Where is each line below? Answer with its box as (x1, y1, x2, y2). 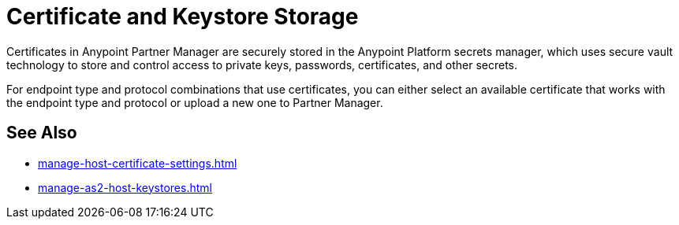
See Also (6, 123, 77, 143)
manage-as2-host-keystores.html (38, 180, 212, 194)
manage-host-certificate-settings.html (38, 156, 237, 170)
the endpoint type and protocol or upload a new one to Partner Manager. (6, 95, 383, 109)
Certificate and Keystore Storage (6, 3, 359, 30)
